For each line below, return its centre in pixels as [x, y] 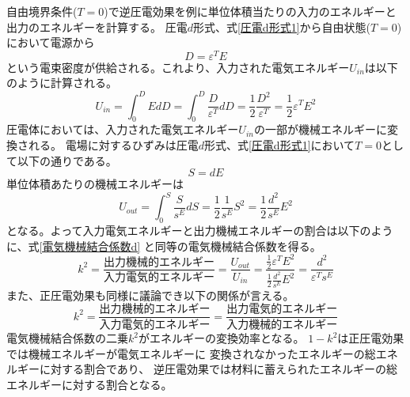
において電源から [51, 42]
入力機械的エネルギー [282, 325]
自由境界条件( [42, 11]
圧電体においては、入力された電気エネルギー [123, 129]
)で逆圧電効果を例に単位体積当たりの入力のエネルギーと [250, 11]
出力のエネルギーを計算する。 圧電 [97, 26]
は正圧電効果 [371, 338]
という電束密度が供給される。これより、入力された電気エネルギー [178, 67]
